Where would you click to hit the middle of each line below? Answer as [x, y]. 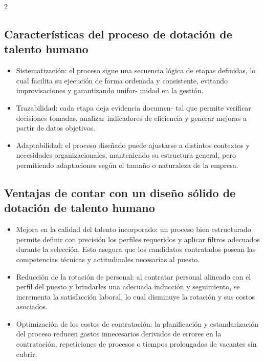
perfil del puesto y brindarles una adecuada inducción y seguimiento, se [128, 286]
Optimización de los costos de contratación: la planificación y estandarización [137, 323]
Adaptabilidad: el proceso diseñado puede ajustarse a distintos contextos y [133, 145]
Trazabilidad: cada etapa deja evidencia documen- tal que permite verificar [134, 107]
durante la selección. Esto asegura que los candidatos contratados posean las [136, 249]
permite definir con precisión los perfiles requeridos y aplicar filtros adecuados [138, 239]
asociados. [32, 306]
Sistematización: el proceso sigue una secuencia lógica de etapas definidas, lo [136, 70]
